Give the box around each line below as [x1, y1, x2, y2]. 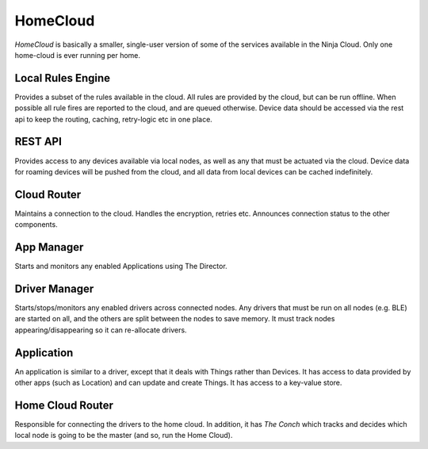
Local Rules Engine [14, 71, 111, 85]
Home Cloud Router [14, 398, 114, 412]
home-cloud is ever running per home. [14, 50, 141, 59]
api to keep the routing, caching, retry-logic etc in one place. [14, 114, 213, 124]
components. [14, 220, 59, 229]
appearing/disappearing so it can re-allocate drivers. [14, 325, 187, 335]
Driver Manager [14, 282, 94, 295]
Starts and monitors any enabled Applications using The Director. [14, 262, 227, 271]
